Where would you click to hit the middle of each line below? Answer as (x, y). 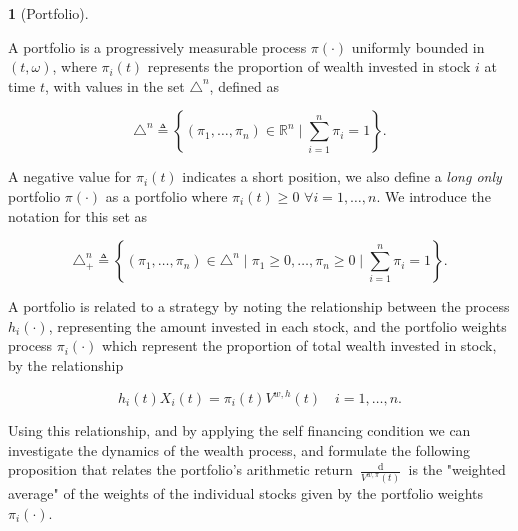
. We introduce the (433, 195)
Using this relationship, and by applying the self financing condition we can (239, 430)
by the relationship (66, 364)
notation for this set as (78, 215)
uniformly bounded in (418, 46)
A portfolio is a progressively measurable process (157, 46)
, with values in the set (114, 85)
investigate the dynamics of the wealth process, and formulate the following (239, 449)
